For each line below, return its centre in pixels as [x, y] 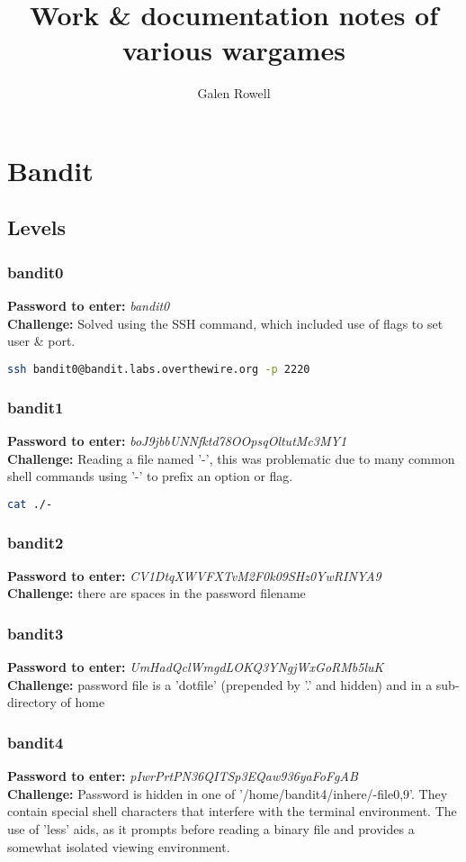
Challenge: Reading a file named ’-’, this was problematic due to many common [231, 458]
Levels [36, 227]
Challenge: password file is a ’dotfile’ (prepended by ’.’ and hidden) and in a [220, 684]
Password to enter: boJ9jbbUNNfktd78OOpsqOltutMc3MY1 [177, 440]
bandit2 [36, 542]
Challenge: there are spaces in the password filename [157, 593]
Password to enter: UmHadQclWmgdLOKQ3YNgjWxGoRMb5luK [196, 667]
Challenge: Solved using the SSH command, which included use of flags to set [225, 323]
